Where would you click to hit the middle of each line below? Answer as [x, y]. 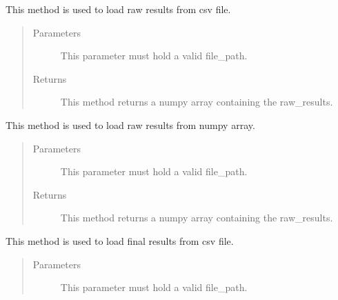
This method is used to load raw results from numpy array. [130, 124]
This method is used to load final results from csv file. [120, 240]
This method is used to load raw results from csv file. [118, 9]
